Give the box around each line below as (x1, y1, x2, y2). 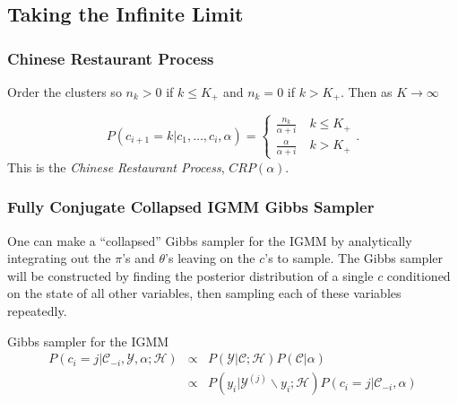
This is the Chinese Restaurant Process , (7, 157, 225, 176)
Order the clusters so (7, 83, 122, 101)
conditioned (386, 266, 451, 285)
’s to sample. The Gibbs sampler (264, 249, 443, 267)
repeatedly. (7, 302, 67, 320)
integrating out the (7, 249, 111, 267)
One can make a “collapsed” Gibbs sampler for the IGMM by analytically (7, 231, 412, 250)
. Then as (340, 83, 393, 101)
